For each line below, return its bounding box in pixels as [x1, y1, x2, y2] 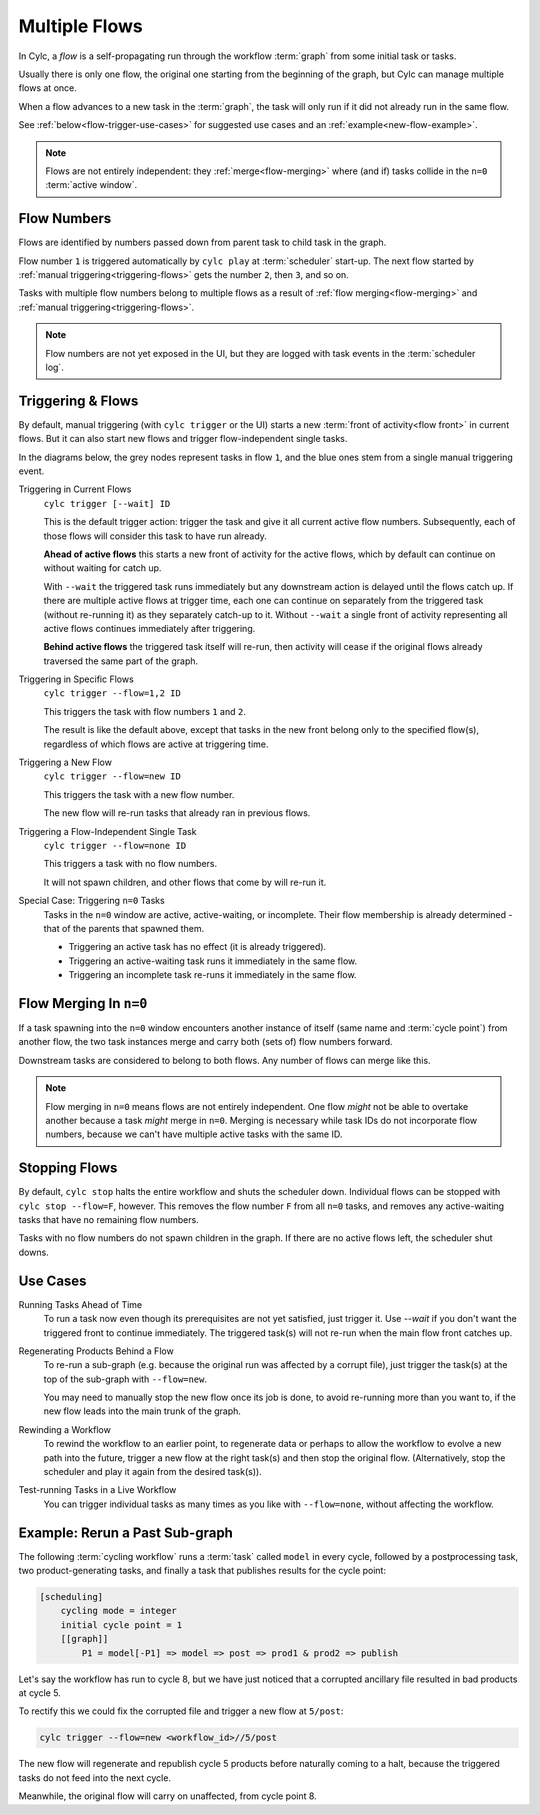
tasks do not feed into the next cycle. [18, 1771, 172, 1784]
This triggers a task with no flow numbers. [43, 858, 218, 870]
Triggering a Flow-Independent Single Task [18, 825, 197, 837]
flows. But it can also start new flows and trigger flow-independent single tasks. [18, 433, 348, 445]
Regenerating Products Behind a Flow [18, 1345, 174, 1357]
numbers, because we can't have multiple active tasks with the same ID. [45, 1128, 343, 1140]
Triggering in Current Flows [18, 483, 132, 495]
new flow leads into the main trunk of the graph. [43, 1405, 242, 1417]
